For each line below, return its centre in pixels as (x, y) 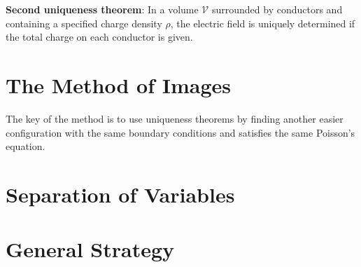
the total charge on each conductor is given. (99, 37)
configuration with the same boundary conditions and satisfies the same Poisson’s (180, 132)
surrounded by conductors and (277, 9)
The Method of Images (119, 84)
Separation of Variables (120, 194)
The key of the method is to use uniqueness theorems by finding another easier (175, 118)
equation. (26, 146)
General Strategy (90, 249)
